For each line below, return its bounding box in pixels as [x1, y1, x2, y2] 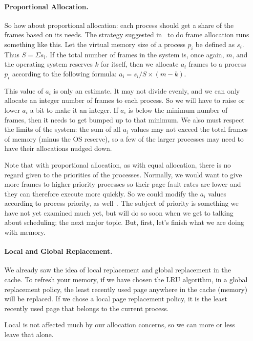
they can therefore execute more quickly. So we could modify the [4, 188, 198, 198]
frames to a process [189, 59, 246, 69]
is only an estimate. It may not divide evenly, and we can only [53, 85, 240, 96]
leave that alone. [4, 329, 54, 340]
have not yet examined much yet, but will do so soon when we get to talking [4, 207, 233, 218]
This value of [4, 85, 43, 96]
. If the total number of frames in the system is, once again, [45, 49, 224, 59]
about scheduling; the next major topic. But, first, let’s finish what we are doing [4, 217, 245, 227]
